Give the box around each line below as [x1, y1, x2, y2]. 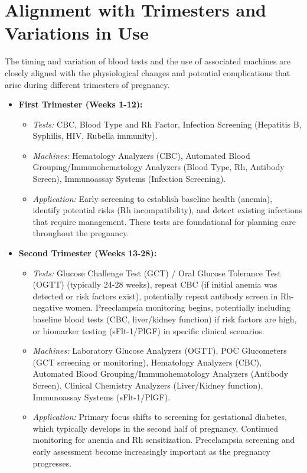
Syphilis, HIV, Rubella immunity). [32, 129, 158, 142]
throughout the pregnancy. [32, 227, 129, 239]
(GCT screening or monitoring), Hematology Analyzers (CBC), [32, 355, 262, 368]
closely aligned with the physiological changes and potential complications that [5, 66, 290, 79]
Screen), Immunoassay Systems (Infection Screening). [32, 172, 226, 185]
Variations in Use [5, 21, 149, 45]
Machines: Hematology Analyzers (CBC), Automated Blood [32, 149, 250, 161]
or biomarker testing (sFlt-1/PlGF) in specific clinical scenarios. [32, 324, 264, 337]
